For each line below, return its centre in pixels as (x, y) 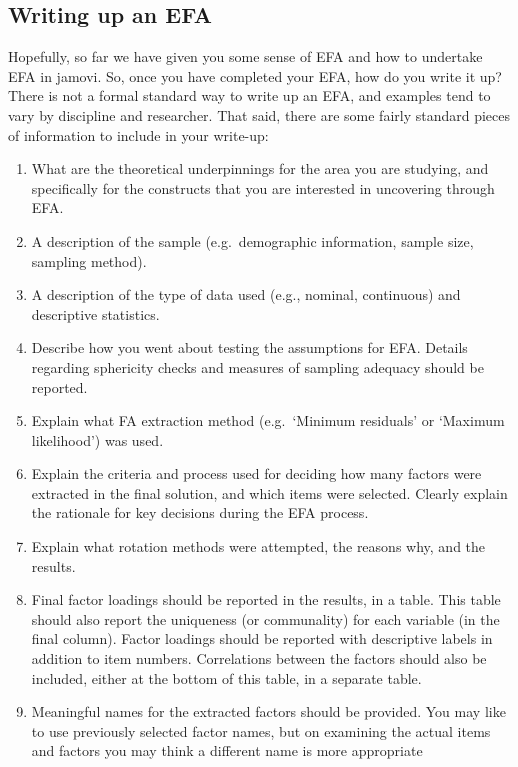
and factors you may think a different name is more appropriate (227, 750)
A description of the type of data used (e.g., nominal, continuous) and (246, 294)
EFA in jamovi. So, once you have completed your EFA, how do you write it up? (255, 75)
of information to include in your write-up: (138, 134)
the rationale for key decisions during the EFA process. (200, 512)
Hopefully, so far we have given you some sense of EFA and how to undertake (245, 56)
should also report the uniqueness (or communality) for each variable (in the (265, 618)
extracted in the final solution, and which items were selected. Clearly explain (269, 492)
